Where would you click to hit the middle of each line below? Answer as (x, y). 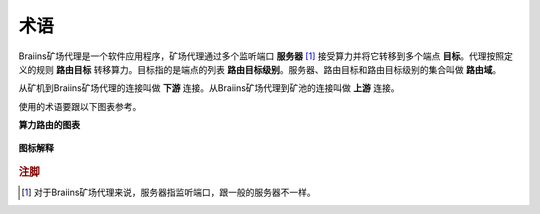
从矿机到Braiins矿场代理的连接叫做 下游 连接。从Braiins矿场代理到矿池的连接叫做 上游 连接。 (209, 88)
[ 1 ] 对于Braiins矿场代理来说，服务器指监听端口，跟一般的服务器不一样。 (169, 192)
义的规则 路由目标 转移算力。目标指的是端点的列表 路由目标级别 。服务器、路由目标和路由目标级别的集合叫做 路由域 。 (260, 69)
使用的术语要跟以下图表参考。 (80, 106)
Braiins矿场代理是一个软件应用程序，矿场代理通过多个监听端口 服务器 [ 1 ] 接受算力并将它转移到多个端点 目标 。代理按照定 (266, 56)
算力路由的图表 (49, 125)
